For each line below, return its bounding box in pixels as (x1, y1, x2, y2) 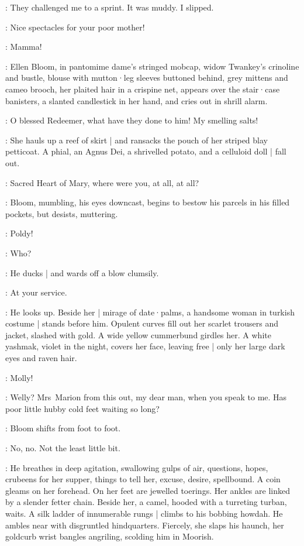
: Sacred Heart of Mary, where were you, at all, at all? (5, 176, 199, 188)
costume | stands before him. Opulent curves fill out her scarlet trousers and (5, 317, 279, 329)
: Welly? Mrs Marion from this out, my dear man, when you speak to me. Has (5, 391, 287, 403)
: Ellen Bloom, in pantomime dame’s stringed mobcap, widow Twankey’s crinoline (5, 60, 299, 72)
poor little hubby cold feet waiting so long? (5, 402, 160, 414)
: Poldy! (5, 227, 33, 239)
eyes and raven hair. (5, 352, 77, 364)
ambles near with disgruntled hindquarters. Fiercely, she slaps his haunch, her (5, 518, 284, 531)
